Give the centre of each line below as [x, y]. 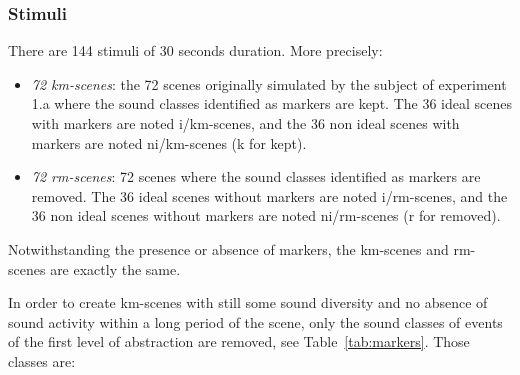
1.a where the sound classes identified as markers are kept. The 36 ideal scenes [271, 103]
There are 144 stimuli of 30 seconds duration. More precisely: [195, 50]
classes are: [42, 360]
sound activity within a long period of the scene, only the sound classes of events [255, 321]
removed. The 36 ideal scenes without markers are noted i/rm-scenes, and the [269, 195]
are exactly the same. [115, 268]
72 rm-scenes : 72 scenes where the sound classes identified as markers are [256, 176]
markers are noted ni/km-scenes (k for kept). [169, 142]
